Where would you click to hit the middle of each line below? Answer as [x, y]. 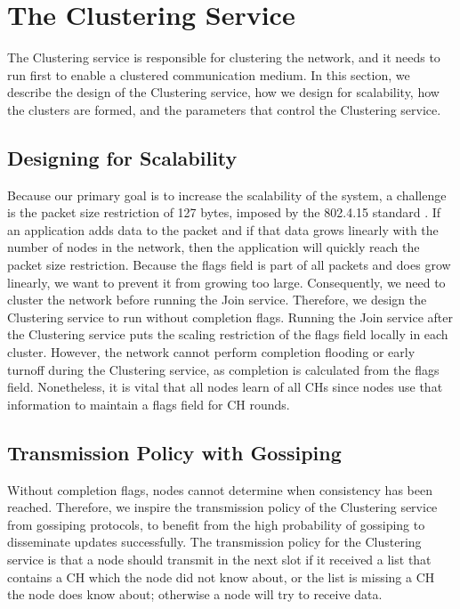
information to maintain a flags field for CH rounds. [149, 404]
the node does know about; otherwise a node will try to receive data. [195, 594]
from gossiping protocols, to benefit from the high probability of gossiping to [216, 524]
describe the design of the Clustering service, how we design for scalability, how [223, 92]
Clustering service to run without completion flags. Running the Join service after [230, 317]
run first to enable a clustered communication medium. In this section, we [209, 74]
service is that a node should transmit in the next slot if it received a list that [219, 559]
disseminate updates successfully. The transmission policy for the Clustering [214, 542]
